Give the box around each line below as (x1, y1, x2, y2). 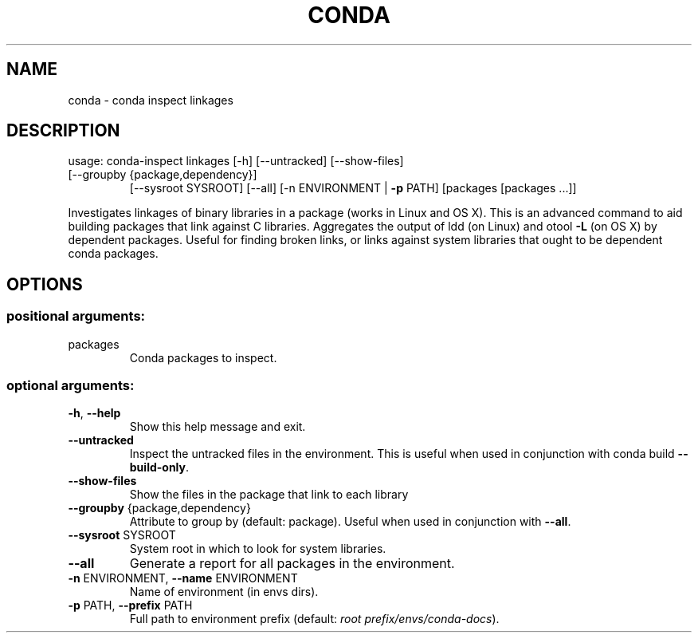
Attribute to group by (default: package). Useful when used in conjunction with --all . (129, 515, 571, 529)
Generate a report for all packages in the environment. (129, 555, 455, 572)
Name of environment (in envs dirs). (129, 585, 319, 599)
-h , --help (68, 406, 121, 420)
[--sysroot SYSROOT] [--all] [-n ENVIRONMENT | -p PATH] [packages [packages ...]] (129, 181, 577, 195)
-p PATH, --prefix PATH (68, 598, 193, 613)
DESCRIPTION (6, 120, 120, 141)
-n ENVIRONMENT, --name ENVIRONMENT (68, 571, 298, 586)
